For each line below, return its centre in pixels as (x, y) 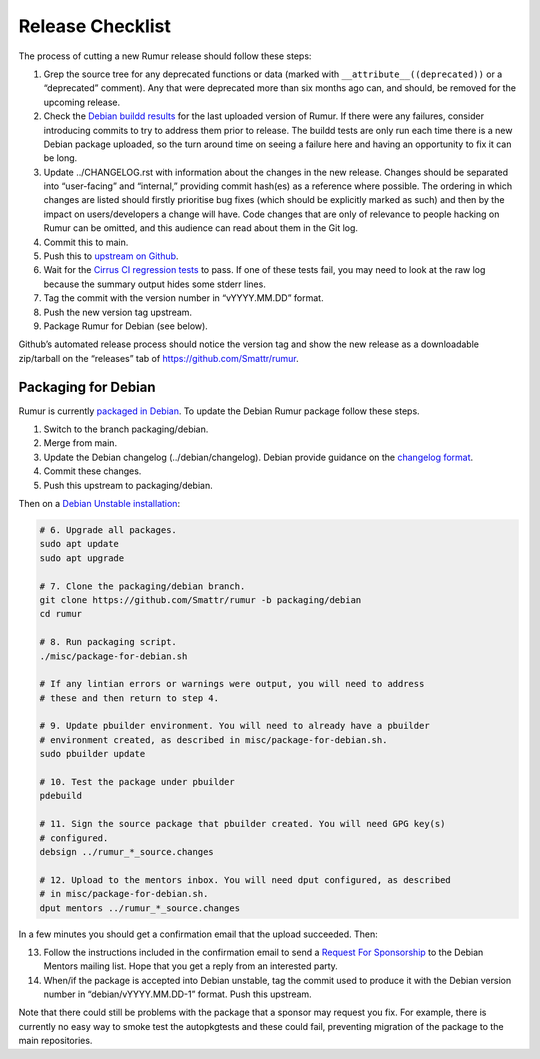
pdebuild (61, 796)
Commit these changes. (92, 471)
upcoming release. (82, 102)
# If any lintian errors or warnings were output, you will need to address (232, 684)
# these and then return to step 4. (129, 698)
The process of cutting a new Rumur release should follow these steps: (165, 56)
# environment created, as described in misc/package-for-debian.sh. (213, 739)
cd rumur (61, 614)
